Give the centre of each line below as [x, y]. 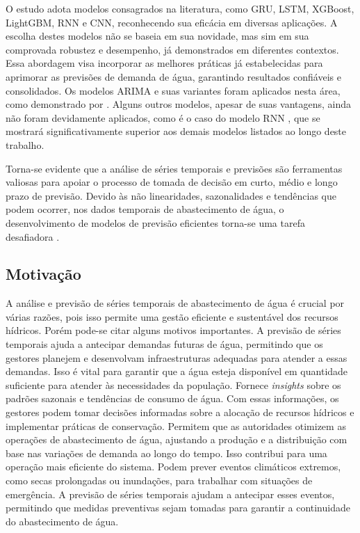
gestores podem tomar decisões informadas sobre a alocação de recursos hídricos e [180, 412]
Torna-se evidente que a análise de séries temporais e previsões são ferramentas [174, 168]
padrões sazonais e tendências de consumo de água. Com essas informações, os [172, 398]
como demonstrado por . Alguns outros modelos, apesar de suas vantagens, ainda [178, 104]
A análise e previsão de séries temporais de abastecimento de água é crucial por [175, 303]
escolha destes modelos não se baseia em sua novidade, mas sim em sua [157, 36]
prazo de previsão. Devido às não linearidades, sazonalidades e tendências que [171, 195]
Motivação [43, 274]
